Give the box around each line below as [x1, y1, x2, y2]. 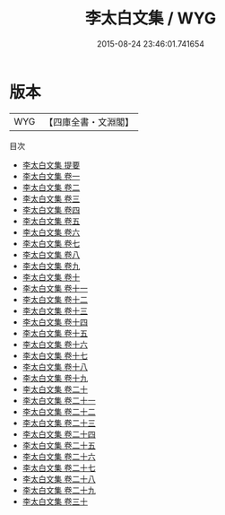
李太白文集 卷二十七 [22, 462, 96, 473]
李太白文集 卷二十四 [22, 428, 96, 440]
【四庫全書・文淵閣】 [44, 116, 134, 128]
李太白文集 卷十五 [22, 327, 88, 338]
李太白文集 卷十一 [22, 283, 88, 293]
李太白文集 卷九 [22, 260, 81, 271]
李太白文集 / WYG [84, 8, 217, 29]
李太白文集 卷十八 [22, 361, 88, 372]
